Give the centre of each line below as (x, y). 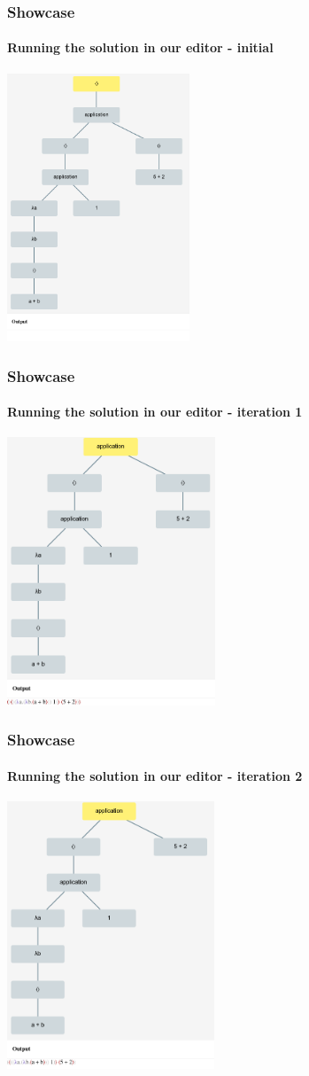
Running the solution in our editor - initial (140, 47)
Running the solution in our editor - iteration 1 (155, 412)
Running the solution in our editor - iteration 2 (155, 775)
